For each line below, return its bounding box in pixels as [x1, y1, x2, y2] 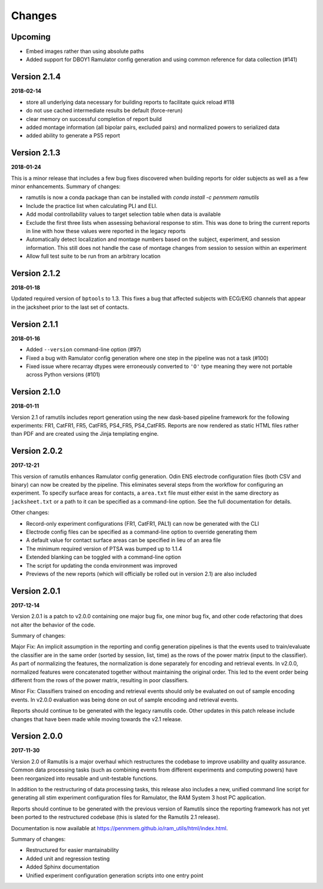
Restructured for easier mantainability [26, 846, 119, 854]
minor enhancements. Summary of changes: [11, 183, 121, 190]
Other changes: [11, 509, 50, 516]
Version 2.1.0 [11, 387, 61, 397]
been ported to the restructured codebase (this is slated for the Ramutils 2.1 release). [11, 813, 220, 821]
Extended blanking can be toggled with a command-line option [26, 553, 181, 560]
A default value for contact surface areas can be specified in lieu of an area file [26, 537, 221, 544]
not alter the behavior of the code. [11, 621, 96, 628]
